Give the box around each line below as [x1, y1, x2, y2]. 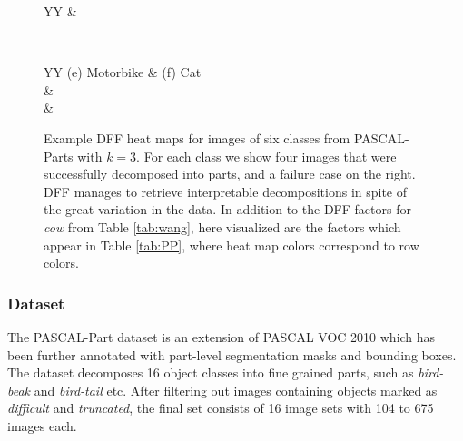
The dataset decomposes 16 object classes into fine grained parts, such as [7, 363, 414, 382]
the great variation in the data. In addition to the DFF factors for [44, 200, 411, 219]
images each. [7, 416, 77, 435]
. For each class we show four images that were [136, 146, 397, 165]
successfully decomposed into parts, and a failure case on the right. [44, 164, 416, 183]
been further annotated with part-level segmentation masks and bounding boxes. [7, 345, 457, 364]
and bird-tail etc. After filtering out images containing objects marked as [34, 380, 438, 399]
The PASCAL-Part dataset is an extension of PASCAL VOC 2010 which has [7, 327, 436, 346]
